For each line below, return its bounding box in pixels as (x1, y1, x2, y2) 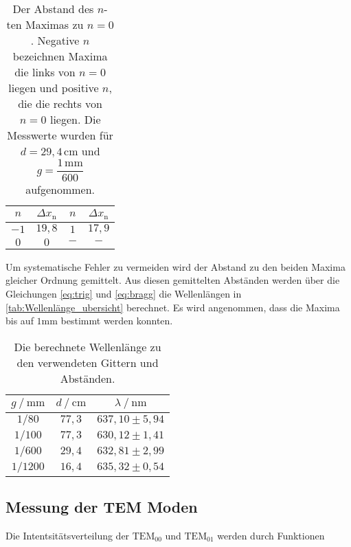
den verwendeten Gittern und (16, 354, 159, 370)
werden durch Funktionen (217, 528, 325, 542)
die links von (14, 64, 76, 80)
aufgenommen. (25, 181, 95, 197)
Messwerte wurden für (7, 127, 113, 143)
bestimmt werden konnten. (60, 313, 173, 328)
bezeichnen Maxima (12, 48, 108, 64)
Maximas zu (25, 16, 84, 32)
